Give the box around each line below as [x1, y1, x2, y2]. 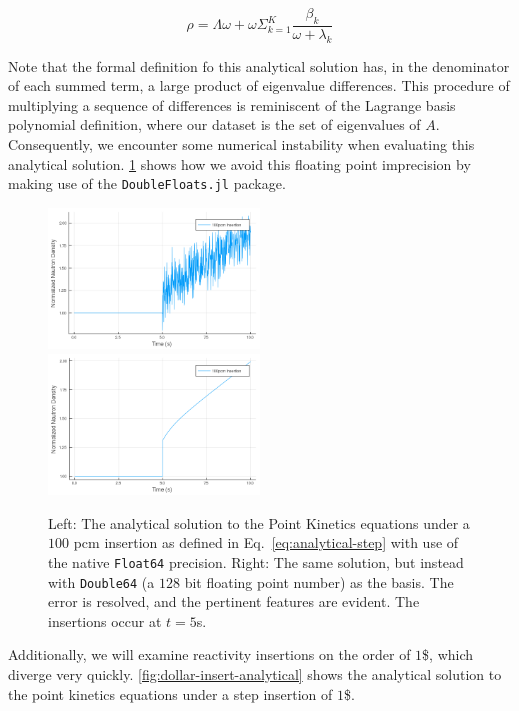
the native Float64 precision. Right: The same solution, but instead [48, 551, 464, 572]
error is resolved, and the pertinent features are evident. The [48, 591, 420, 612]
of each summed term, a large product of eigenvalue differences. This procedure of [8, 75, 510, 96]
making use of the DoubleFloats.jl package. [8, 173, 286, 194]
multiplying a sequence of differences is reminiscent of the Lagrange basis [8, 94, 456, 115]
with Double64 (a [48, 571, 155, 592]
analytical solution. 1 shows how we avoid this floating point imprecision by [8, 153, 471, 174]
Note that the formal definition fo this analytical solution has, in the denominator [8, 55, 510, 76]
